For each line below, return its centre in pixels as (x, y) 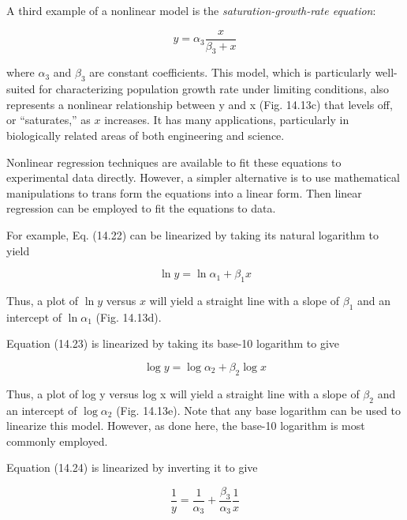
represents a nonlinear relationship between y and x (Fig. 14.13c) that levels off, (200, 104)
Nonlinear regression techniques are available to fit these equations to (174, 162)
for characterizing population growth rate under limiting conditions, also (214, 89)
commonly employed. (57, 441)
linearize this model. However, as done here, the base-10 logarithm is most (186, 426)
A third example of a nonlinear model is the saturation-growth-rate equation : (191, 10)
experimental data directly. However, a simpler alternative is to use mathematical (203, 177)
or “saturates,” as (49, 120)
